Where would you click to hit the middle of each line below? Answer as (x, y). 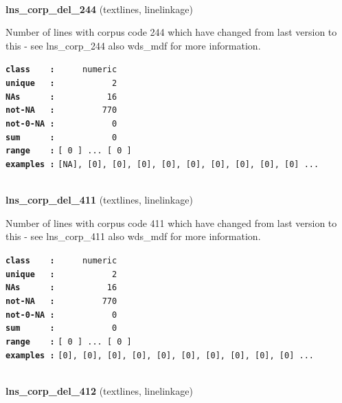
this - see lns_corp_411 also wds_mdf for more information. (133, 236)
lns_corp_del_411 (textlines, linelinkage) (99, 200)
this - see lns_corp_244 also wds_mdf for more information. (133, 45)
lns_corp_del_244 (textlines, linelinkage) (99, 9)
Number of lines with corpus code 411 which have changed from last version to (171, 222)
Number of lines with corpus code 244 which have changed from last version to (171, 32)
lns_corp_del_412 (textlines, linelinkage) (99, 390)
